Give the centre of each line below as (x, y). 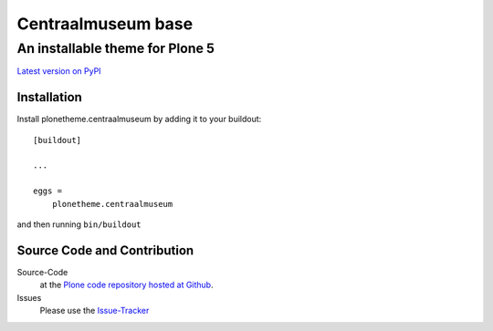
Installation (49, 97)
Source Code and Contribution (105, 250)
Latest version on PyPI (59, 71)
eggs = (48, 191)
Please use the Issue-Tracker (94, 311)
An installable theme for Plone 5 (115, 48)
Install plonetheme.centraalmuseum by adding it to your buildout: (139, 119)
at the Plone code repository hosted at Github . (126, 285)
